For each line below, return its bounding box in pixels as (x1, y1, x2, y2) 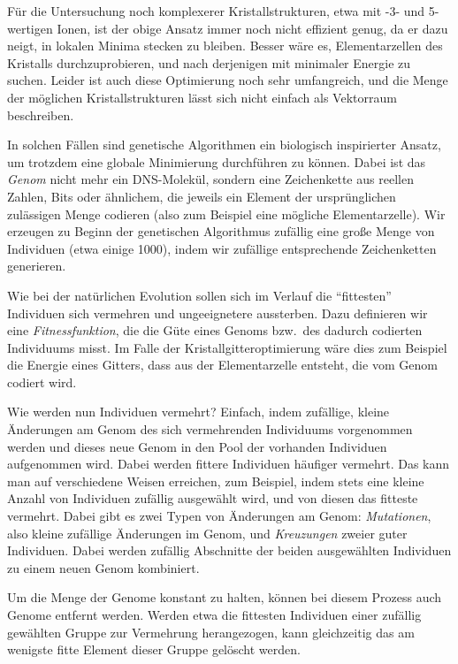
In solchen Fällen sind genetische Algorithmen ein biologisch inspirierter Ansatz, (7, 135, 441, 154)
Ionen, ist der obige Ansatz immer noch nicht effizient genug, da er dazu (57, 19, 448, 37)
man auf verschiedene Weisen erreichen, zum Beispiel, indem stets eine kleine (7, 471, 424, 490)
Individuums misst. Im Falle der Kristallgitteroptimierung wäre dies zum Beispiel (7, 338, 447, 356)
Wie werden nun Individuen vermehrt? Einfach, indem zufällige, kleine (7, 402, 390, 421)
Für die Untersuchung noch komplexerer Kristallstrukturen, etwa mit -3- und (7, 2, 425, 19)
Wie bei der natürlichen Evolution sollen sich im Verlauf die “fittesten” (7, 286, 392, 304)
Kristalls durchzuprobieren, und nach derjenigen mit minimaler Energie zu (7, 53, 411, 72)
